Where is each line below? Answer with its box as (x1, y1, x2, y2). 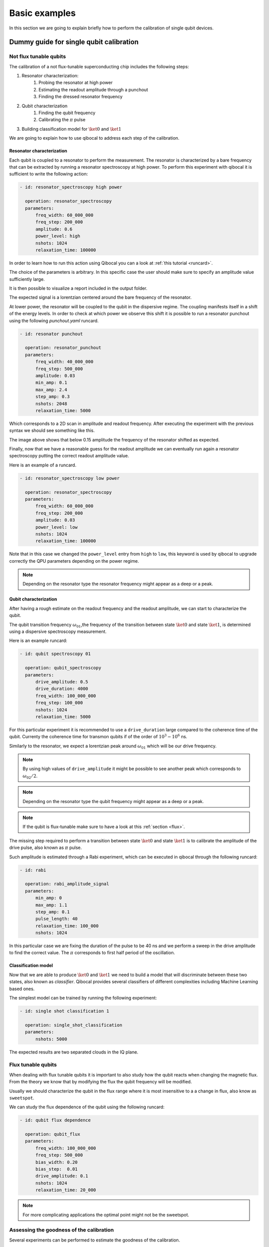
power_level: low (35, 524, 78, 530)
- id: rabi (19, 867, 46, 873)
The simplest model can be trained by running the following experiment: (9, 995, 157, 1001)
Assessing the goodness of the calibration (9, 1227, 114, 1234)
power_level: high (35, 233, 81, 239)
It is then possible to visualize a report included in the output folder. (9, 285, 148, 291)
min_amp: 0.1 (35, 380, 67, 386)
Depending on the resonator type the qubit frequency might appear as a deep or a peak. (22, 798, 204, 804)
